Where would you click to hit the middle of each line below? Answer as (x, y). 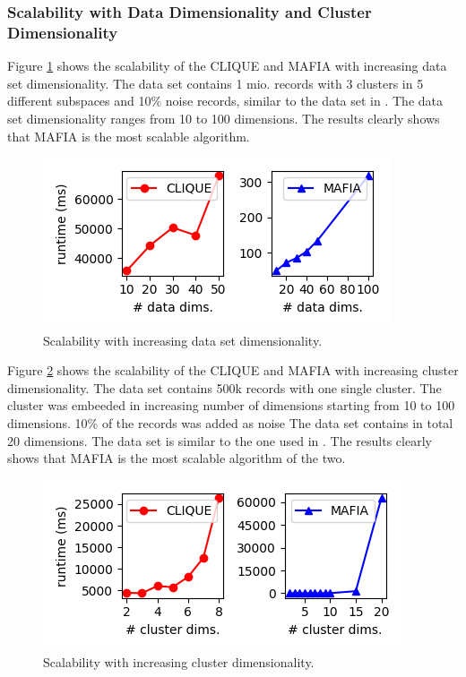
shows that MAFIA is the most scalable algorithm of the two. (177, 458)
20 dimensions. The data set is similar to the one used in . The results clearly (220, 440)
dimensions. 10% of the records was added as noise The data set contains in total (230, 423)
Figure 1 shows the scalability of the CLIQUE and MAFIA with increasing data (227, 66)
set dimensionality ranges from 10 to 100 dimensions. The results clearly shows (224, 118)
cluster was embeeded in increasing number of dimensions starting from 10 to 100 (231, 405)
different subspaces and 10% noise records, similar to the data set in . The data (225, 101)
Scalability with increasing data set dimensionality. (183, 340)
